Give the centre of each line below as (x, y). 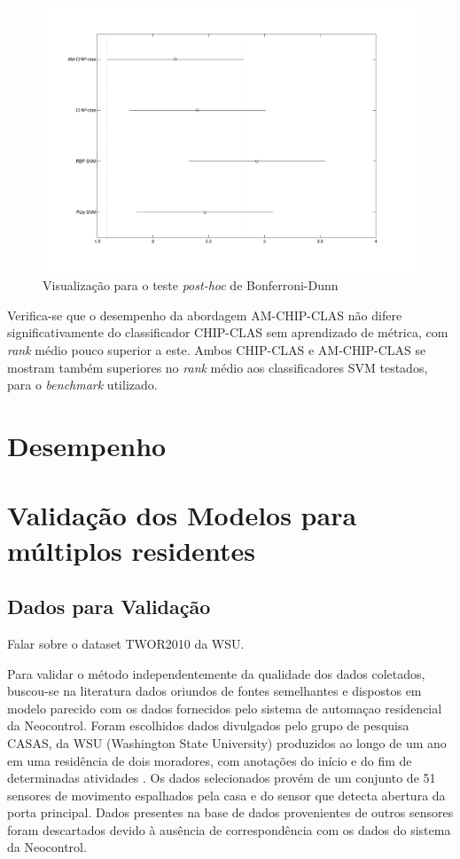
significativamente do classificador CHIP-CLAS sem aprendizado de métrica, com (228, 332)
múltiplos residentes (131, 550)
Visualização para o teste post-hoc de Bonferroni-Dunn (191, 285)
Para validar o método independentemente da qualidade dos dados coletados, (216, 673)
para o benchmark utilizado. (82, 385)
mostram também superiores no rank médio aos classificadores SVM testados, (218, 367)
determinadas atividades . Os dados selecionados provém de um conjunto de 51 (222, 778)
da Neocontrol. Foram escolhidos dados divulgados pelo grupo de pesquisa (208, 725)
